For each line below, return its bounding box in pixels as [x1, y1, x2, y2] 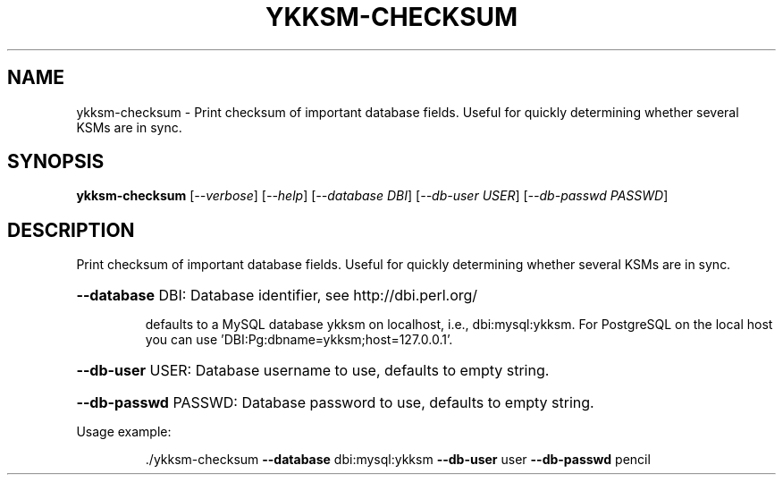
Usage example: [76, 424, 172, 440]
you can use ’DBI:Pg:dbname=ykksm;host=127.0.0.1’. [145, 332, 453, 348]
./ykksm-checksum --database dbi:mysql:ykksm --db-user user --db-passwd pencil [145, 452, 651, 468]
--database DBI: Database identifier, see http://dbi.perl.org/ [76, 286, 478, 305]
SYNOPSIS [7, 150, 105, 173]
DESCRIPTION [7, 218, 135, 241]
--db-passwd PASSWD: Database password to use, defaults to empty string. [76, 393, 594, 412]
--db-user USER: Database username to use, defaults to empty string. [76, 361, 550, 380]
